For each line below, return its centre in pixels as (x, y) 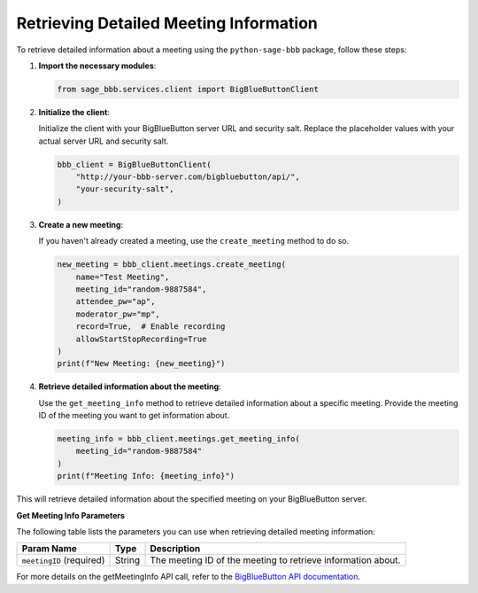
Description (175, 549)
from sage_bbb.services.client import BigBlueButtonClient (188, 89)
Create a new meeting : (81, 224)
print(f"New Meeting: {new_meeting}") (141, 364)
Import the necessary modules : (97, 66)
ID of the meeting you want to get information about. (134, 416)
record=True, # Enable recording (150, 327)
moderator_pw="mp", (118, 314)
